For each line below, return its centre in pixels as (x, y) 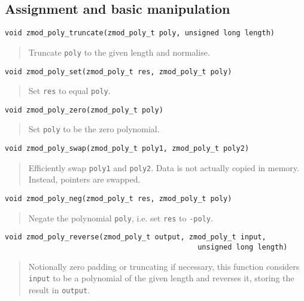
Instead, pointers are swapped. (84, 179)
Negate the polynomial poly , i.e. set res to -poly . (121, 218)
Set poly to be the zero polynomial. (94, 129)
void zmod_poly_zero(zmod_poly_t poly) (84, 110)
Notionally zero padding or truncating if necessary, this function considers (164, 266)
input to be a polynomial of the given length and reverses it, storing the (161, 278)
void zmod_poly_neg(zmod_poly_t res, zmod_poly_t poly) (118, 199)
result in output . (59, 289)
